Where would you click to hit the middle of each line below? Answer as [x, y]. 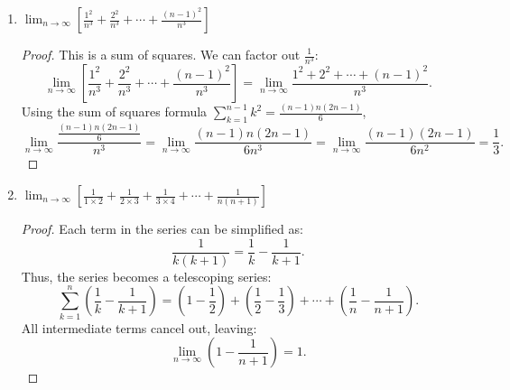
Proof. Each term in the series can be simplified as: [162, 229]
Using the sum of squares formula [114, 111]
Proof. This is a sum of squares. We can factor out [161, 54]
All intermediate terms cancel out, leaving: [139, 327]
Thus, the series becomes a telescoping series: [146, 276]
